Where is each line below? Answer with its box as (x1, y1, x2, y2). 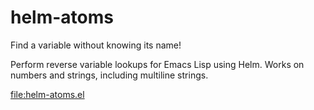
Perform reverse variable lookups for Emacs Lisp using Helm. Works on (10, 58, 305, 70)
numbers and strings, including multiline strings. (10, 69, 209, 81)
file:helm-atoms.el (10, 88, 85, 100)
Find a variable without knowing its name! (10, 39, 182, 51)
